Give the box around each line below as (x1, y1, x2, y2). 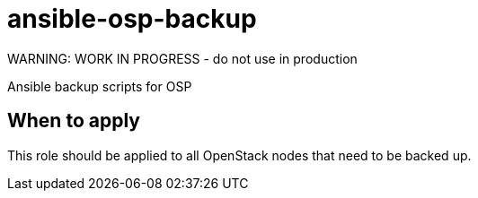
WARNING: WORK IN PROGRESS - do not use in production (7, 50, 358, 66)
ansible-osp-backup (7, 4, 257, 34)
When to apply (7, 109, 140, 133)
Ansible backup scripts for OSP (7, 78, 192, 94)
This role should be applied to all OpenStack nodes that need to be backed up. (7, 147, 472, 163)
